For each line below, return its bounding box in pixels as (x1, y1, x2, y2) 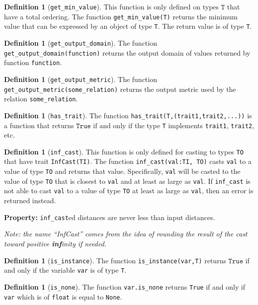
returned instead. (4, 195, 56, 206)
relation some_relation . (4, 93, 78, 104)
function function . (4, 57, 62, 68)
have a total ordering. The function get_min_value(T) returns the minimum (4, 11, 238, 21)
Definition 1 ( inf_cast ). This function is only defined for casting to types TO (4, 146, 244, 156)
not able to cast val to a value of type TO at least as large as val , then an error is (4, 185, 254, 196)
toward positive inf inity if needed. (4, 238, 106, 248)
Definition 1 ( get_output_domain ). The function (4, 37, 157, 48)
